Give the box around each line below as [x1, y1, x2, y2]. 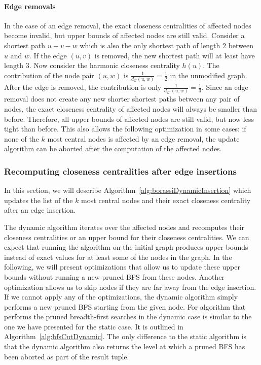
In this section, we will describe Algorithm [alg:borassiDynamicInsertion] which [4, 185, 251, 195]
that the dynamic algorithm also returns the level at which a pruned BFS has [4, 341, 245, 352]
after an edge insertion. [4, 205, 76, 215]
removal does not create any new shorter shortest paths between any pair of [4, 93, 240, 104]
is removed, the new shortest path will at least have [94, 50, 255, 60]
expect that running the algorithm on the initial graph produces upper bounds [4, 242, 248, 252]
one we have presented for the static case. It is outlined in [4, 321, 183, 331]
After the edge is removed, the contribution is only [4, 82, 162, 92]
